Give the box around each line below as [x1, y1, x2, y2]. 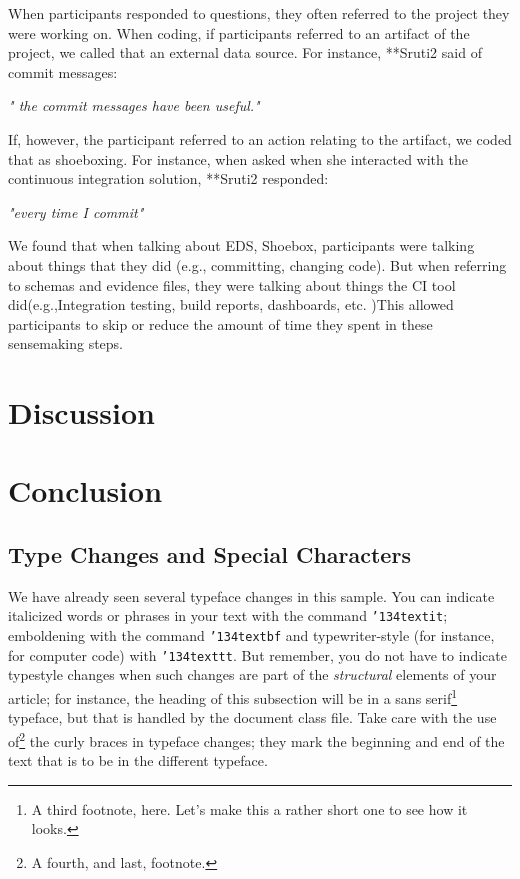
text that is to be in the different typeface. [8, 750, 268, 771]
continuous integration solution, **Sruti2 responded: [8, 168, 329, 189]
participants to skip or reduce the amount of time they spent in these [8, 313, 433, 334]
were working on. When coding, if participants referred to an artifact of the [8, 22, 470, 43]
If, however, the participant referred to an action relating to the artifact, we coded [8, 128, 512, 149]
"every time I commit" [8, 201, 144, 222]
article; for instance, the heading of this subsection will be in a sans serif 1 [8, 685, 458, 708]
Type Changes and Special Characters [8, 539, 411, 570]
